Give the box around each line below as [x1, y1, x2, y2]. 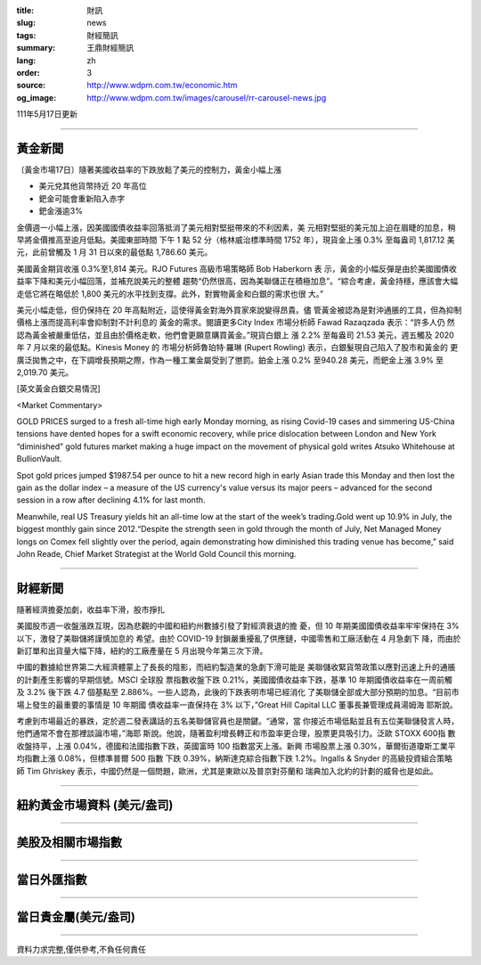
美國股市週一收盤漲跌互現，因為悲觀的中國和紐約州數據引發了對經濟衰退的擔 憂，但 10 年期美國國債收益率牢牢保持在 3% [16, 620, 460, 632]
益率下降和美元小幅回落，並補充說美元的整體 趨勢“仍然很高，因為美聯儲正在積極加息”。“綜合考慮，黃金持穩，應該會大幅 [16, 276, 459, 287]
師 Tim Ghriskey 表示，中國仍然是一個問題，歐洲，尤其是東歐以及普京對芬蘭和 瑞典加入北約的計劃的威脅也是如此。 [16, 765, 438, 776]
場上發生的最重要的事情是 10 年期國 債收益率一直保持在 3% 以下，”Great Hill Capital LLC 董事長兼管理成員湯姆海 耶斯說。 [16, 699, 458, 710]
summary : [16, 43, 56, 53]
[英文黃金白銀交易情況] [16, 383, 102, 394]
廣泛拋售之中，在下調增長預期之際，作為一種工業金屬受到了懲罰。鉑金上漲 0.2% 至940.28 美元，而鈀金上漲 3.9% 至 [16, 355, 444, 365]
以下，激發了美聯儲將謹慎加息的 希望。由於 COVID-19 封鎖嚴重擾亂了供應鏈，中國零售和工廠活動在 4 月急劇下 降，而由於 [16, 633, 461, 643]
